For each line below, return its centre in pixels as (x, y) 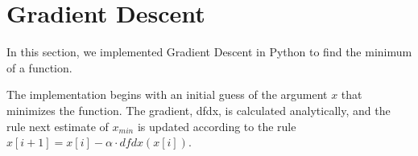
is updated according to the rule (217, 126)
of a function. (39, 67)
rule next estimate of (58, 126)
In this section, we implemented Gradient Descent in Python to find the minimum (209, 52)
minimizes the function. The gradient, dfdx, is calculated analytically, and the (199, 110)
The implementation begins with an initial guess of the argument (167, 94)
